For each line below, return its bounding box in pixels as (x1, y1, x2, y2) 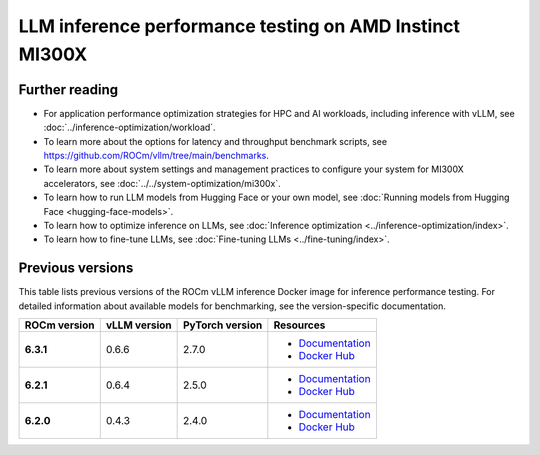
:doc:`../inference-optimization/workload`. (43, 121, 216, 134)
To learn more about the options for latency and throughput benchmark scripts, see (43, 135, 388, 147)
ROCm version (24, 318, 95, 332)
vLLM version (105, 318, 172, 332)
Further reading (18, 81, 119, 98)
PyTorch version (183, 318, 263, 332)
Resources (273, 318, 326, 332)
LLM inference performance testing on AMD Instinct (18, 15, 460, 37)
